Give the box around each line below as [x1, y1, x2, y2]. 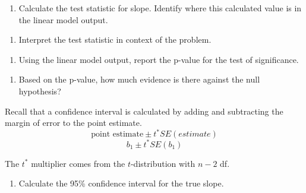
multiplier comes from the [31, 157, 125, 169]
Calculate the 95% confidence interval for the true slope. [18, 177, 224, 189]
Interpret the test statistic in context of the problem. [18, 33, 212, 46]
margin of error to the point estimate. [5, 116, 142, 129]
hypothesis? [18, 84, 61, 97]
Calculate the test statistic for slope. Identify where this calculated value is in [18, 2, 302, 14]
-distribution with [130, 157, 195, 169]
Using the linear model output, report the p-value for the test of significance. [18, 53, 299, 65]
